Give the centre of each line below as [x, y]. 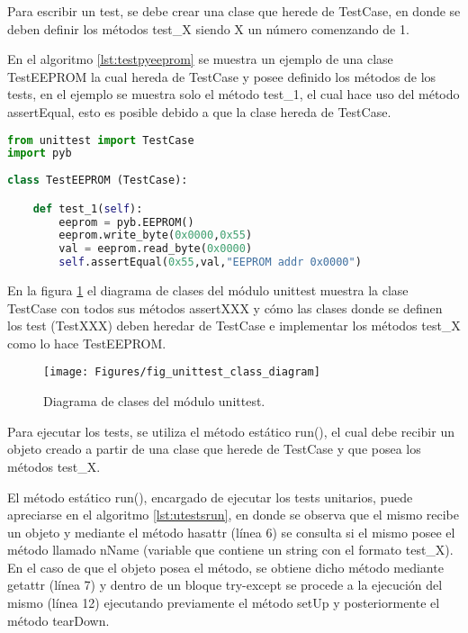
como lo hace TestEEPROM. [87, 343]
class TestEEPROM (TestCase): [98, 181]
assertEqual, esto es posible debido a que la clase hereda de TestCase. [199, 111]
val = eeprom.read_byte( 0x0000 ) [156, 249]
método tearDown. [58, 620]
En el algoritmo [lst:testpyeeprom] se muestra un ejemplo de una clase [200, 59]
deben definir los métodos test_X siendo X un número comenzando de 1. [208, 28]
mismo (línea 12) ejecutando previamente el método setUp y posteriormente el [224, 603]
